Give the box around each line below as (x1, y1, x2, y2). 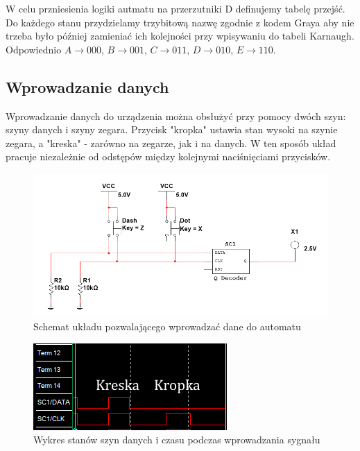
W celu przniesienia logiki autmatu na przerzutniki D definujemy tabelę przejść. (6, 1, 345, 15)
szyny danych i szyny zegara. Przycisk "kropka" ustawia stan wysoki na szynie (6, 122, 338, 137)
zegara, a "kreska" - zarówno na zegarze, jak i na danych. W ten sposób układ (6, 135, 336, 150)
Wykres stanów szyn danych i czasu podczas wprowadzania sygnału (33, 432, 320, 447)
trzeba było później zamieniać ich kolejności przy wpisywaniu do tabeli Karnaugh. (6, 28, 354, 43)
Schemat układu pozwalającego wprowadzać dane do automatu (33, 319, 301, 334)
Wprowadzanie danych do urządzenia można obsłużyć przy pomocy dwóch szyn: (6, 108, 346, 123)
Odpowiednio (6, 42, 62, 56)
